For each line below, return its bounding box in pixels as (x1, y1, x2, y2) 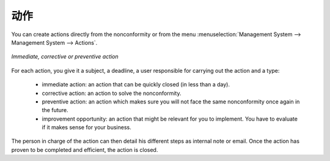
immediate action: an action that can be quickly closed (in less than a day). (42, 81, 230, 88)
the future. (42, 107, 68, 114)
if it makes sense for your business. (42, 124, 131, 131)
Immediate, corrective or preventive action (11, 53, 119, 61)
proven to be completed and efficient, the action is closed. (11, 146, 158, 153)
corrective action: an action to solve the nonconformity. (42, 89, 182, 97)
